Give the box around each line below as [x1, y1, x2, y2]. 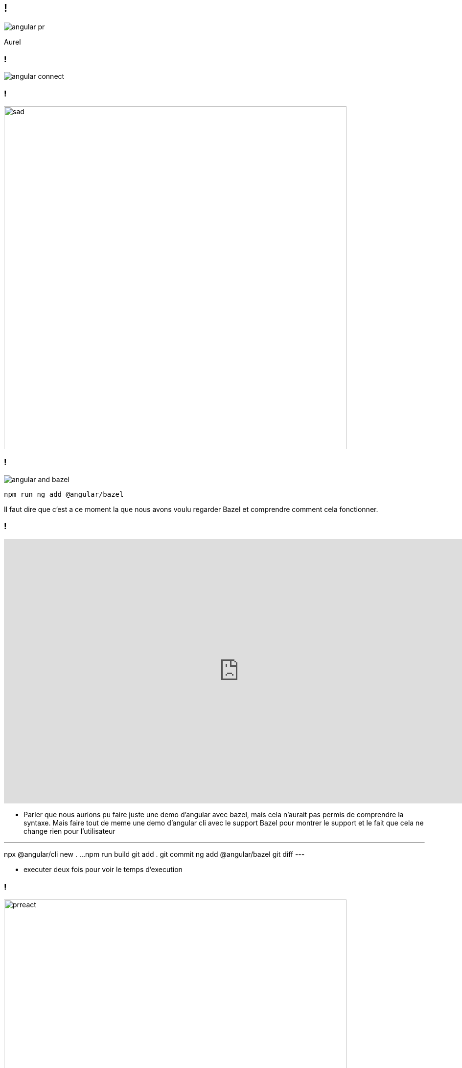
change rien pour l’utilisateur [23, 827, 115, 836]
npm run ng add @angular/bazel [4, 490, 124, 498]
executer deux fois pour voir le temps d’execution [23, 865, 183, 874]
